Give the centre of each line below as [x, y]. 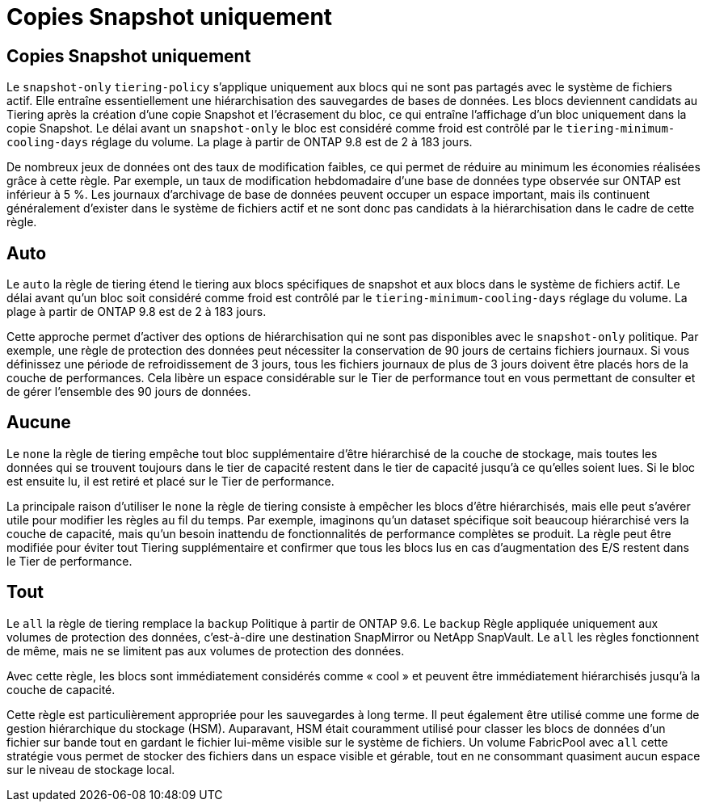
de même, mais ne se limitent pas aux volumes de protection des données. [206, 650]
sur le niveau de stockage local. [91, 769]
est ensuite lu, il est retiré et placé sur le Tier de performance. [170, 481]
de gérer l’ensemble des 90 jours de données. [129, 392]
